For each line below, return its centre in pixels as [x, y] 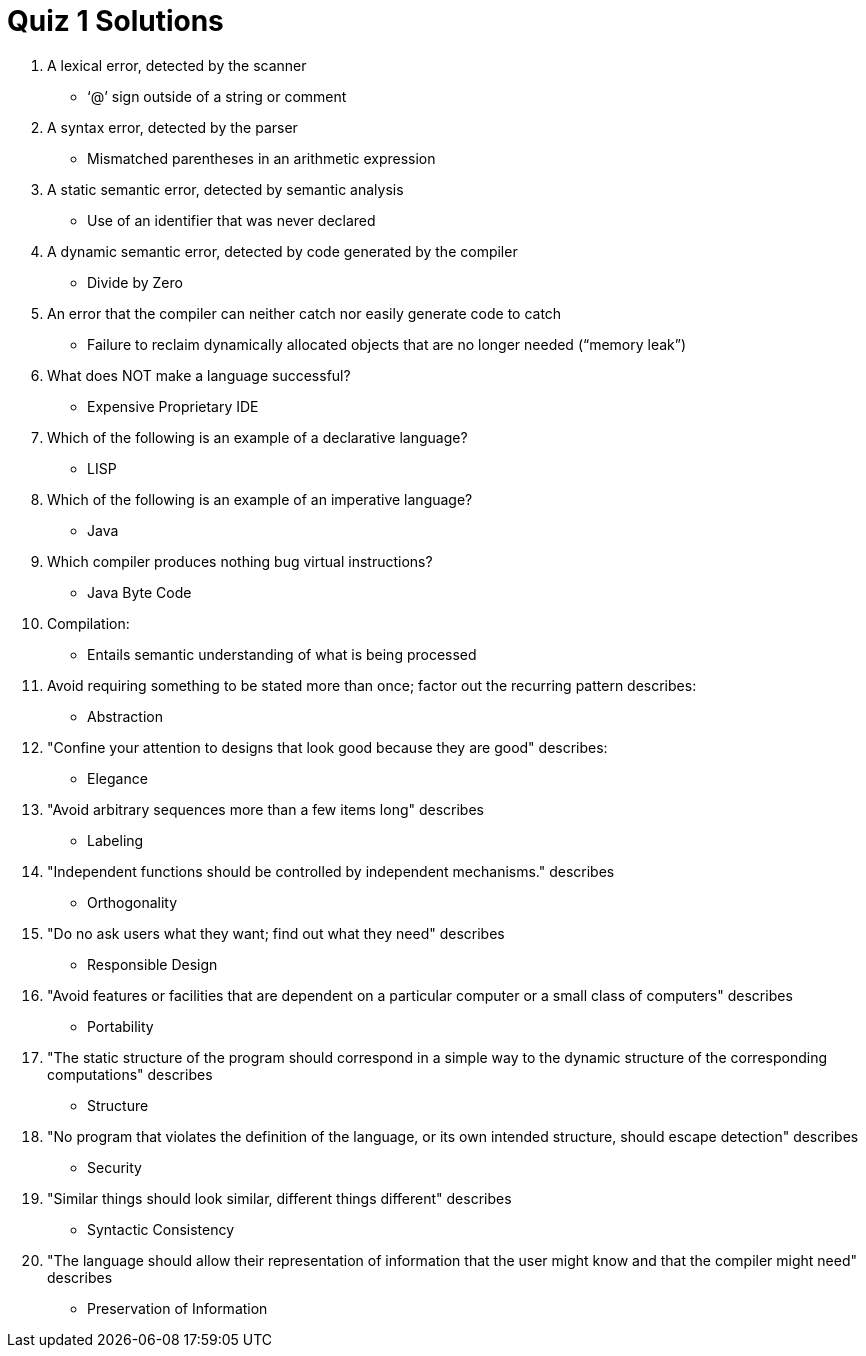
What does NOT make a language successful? [199, 375]
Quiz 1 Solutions [115, 21]
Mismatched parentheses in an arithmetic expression [261, 158]
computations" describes [130, 1074]
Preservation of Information [177, 1308]
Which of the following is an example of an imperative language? [260, 499]
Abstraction [125, 716]
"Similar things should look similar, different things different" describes [279, 1198]
